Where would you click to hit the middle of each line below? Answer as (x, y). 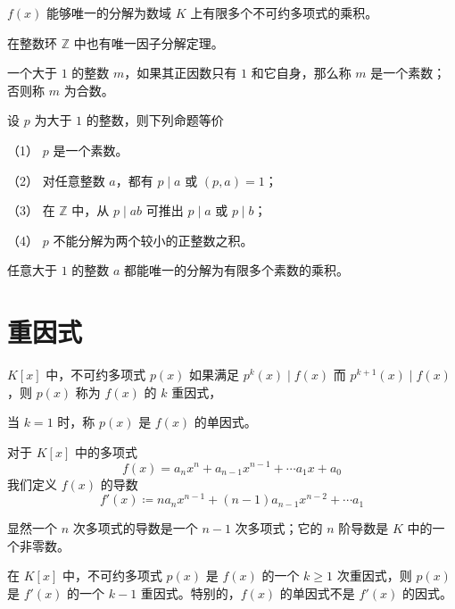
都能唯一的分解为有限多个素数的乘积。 (237, 270)
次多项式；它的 (279, 528)
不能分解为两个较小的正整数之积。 (153, 240)
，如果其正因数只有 (181, 73)
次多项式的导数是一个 (135, 528)
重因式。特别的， (190, 592)
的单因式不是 (317, 592)
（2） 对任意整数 (56, 180)
